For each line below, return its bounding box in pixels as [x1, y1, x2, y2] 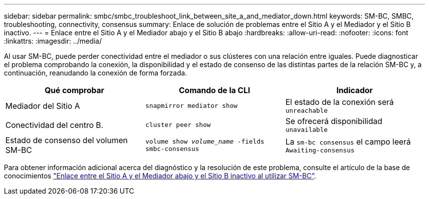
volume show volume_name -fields [145, 138, 264, 145]
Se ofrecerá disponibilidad [285, 116, 382, 126]
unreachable [285, 107, 328, 114]
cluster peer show [145, 121, 211, 128]
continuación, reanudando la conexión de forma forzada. [4, 69, 187, 77]
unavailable [285, 126, 328, 133]
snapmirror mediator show [145, 102, 238, 109]
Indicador [336, 85, 373, 95]
